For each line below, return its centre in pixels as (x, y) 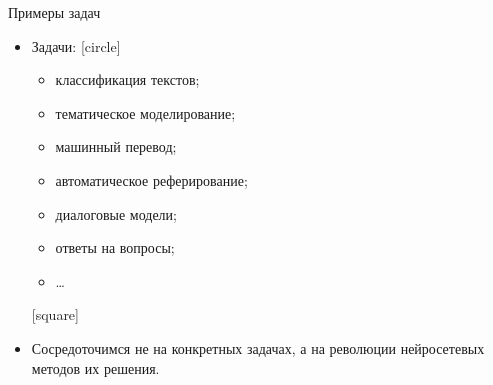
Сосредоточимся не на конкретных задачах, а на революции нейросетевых (258, 347)
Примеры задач (54, 12)
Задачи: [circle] (76, 45)
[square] (55, 314)
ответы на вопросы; (115, 247)
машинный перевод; (116, 146)
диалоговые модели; (116, 213)
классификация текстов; (127, 79)
